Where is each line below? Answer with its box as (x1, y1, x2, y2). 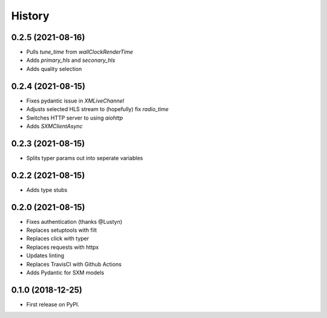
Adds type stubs (26, 186, 68, 194)
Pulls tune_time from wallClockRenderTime (26, 49, 133, 56)
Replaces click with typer (26, 235, 90, 242)
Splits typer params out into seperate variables (26, 154, 144, 161)
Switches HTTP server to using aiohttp (26, 114, 124, 121)
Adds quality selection (26, 65, 82, 72)
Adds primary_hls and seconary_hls (26, 56, 116, 64)
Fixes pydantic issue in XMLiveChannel (26, 97, 124, 104)
